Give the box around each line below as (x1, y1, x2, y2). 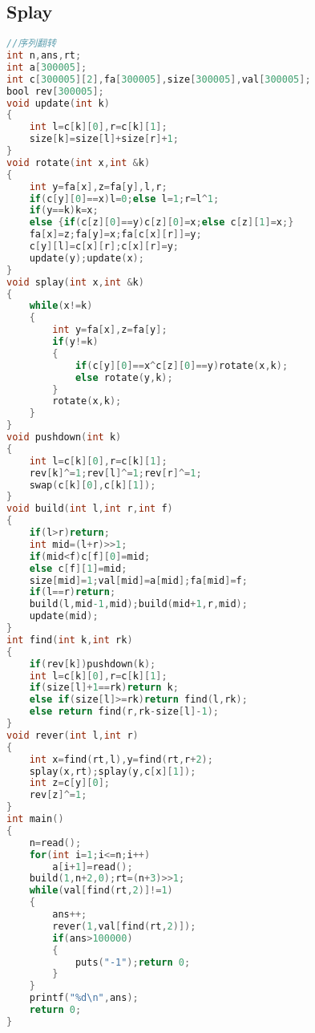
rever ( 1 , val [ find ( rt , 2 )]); (52, 920, 196, 932)
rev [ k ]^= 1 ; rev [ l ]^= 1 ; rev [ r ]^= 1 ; (29, 467, 202, 479)
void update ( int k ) (6, 97, 110, 109)
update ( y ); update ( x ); (29, 252, 144, 264)
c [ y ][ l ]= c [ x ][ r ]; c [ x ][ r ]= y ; (29, 241, 179, 253)
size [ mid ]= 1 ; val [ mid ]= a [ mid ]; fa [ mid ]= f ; (29, 574, 248, 586)
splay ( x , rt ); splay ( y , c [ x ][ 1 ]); (29, 765, 196, 777)
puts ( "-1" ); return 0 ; (75, 956, 191, 968)
